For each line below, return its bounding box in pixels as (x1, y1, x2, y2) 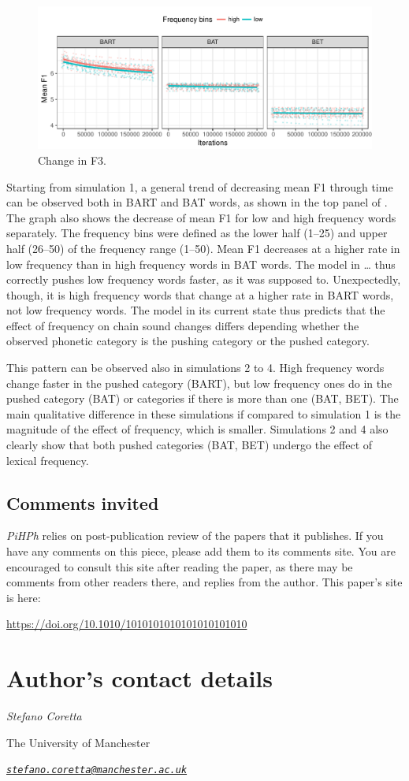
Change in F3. (38, 151, 106, 168)
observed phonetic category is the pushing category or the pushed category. (6, 333, 370, 349)
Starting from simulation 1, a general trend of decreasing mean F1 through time (6, 178, 393, 195)
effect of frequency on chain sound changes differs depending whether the (6, 317, 359, 333)
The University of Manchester (6, 734, 151, 750)
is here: (6, 589, 41, 605)
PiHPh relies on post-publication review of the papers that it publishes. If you (6, 527, 384, 544)
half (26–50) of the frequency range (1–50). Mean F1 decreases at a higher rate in (6, 240, 400, 256)
